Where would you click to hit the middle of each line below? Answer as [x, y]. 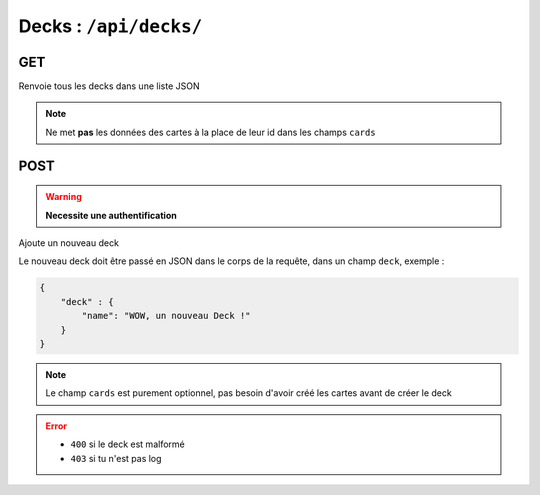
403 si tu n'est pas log [116, 458]
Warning [63, 197]
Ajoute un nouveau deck [69, 243]
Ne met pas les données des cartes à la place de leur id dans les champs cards [210, 132]
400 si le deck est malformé [127, 444]
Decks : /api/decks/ [110, 26]
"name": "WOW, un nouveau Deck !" [166, 316]
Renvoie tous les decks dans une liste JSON [109, 86]
